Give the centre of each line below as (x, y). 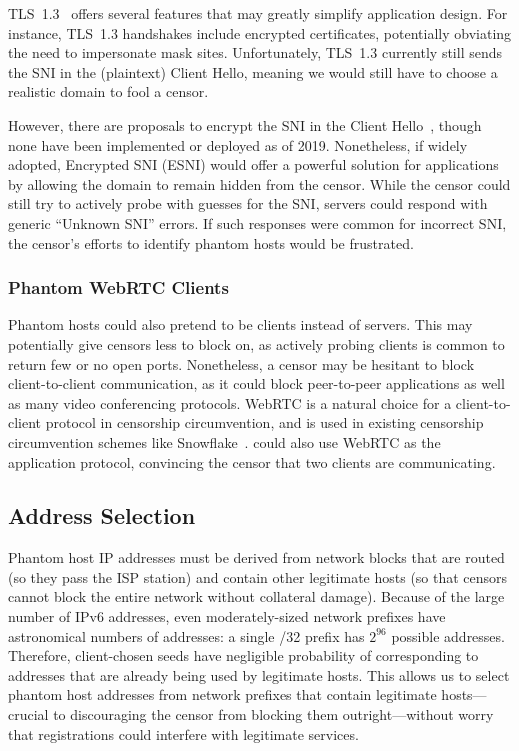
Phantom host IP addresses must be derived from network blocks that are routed (256, 557)
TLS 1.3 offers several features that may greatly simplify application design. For (258, 13)
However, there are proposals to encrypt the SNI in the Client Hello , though (245, 124)
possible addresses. (448, 635)
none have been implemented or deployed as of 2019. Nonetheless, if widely (238, 144)
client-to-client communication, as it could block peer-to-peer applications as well (256, 383)
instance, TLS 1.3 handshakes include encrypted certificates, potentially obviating (260, 32)
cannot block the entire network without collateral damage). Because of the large (256, 596)
